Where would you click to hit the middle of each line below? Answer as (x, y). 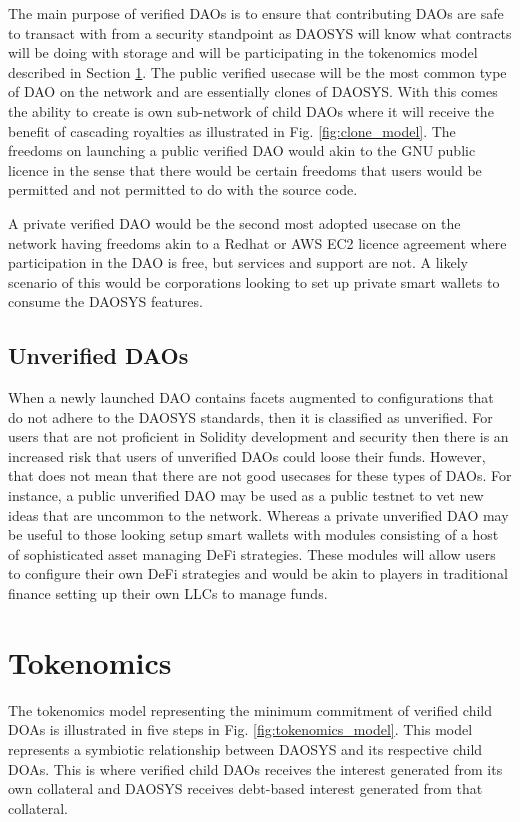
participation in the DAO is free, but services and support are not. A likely (238, 262)
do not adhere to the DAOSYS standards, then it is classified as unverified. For (250, 416)
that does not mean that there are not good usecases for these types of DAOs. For (260, 475)
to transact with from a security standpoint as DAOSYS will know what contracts (260, 32)
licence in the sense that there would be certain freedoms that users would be (245, 169)
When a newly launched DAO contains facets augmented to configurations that (251, 397)
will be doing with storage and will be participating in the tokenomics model (243, 52)
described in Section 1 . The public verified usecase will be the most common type (257, 71)
